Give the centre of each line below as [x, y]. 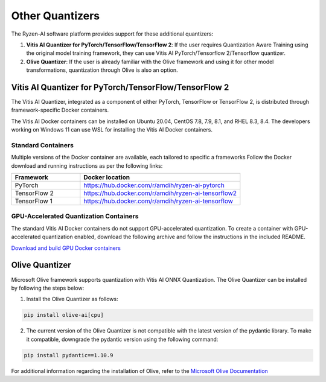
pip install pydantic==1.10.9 [69, 355]
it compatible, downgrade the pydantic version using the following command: [122, 339]
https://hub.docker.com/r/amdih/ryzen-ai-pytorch [154, 185]
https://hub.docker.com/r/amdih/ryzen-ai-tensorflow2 [160, 193]
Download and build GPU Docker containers [66, 248]
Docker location [107, 177]
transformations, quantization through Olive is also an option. [102, 70]
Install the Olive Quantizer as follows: [72, 299]
